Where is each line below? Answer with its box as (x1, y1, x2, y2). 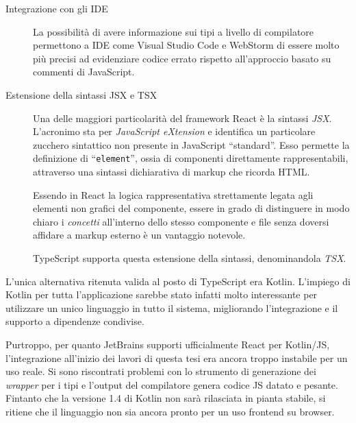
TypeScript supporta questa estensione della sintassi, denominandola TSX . (33, 250, 346, 265)
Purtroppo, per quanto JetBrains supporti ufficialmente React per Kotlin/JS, (5, 337, 330, 351)
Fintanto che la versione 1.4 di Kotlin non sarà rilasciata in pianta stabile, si (5, 391, 326, 405)
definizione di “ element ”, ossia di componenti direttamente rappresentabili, (33, 151, 348, 165)
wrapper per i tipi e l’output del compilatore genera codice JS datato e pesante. (5, 377, 338, 391)
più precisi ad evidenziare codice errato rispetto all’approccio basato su (33, 51, 331, 65)
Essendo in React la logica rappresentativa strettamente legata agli (33, 187, 314, 202)
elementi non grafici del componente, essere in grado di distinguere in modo (33, 201, 350, 215)
